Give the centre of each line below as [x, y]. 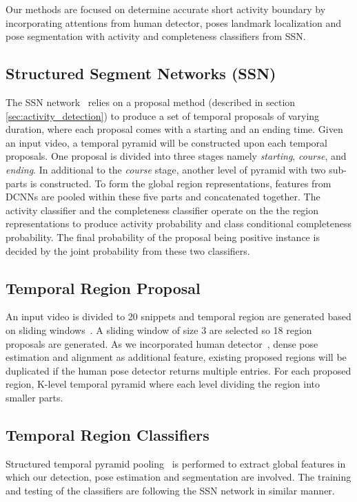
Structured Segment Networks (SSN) [141, 73]
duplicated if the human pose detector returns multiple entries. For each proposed [178, 370]
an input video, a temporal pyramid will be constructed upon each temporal [166, 142]
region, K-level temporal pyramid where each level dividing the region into [163, 384]
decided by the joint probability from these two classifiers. [128, 250]
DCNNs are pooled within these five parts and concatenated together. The [163, 197]
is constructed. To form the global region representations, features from [181, 183]
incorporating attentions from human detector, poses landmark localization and [173, 22]
